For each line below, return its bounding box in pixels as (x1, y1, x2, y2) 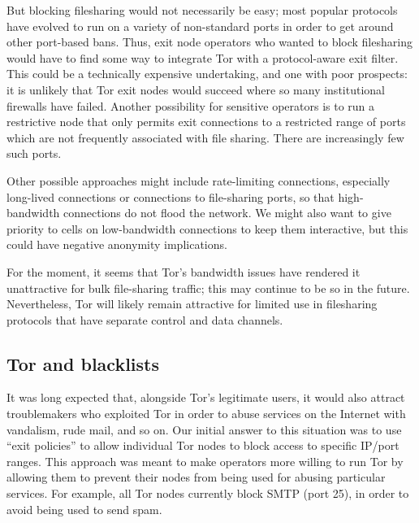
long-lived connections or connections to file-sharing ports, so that (6, 188, 335, 205)
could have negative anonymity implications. (6, 236, 227, 253)
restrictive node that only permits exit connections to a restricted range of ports (6, 113, 406, 130)
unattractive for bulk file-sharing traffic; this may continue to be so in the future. (6, 279, 410, 296)
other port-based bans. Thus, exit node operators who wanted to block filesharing (6, 33, 413, 50)
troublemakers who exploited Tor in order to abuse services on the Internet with (6, 405, 406, 422)
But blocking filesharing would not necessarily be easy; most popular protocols (6, 2, 398, 18)
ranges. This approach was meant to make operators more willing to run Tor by (6, 452, 404, 469)
